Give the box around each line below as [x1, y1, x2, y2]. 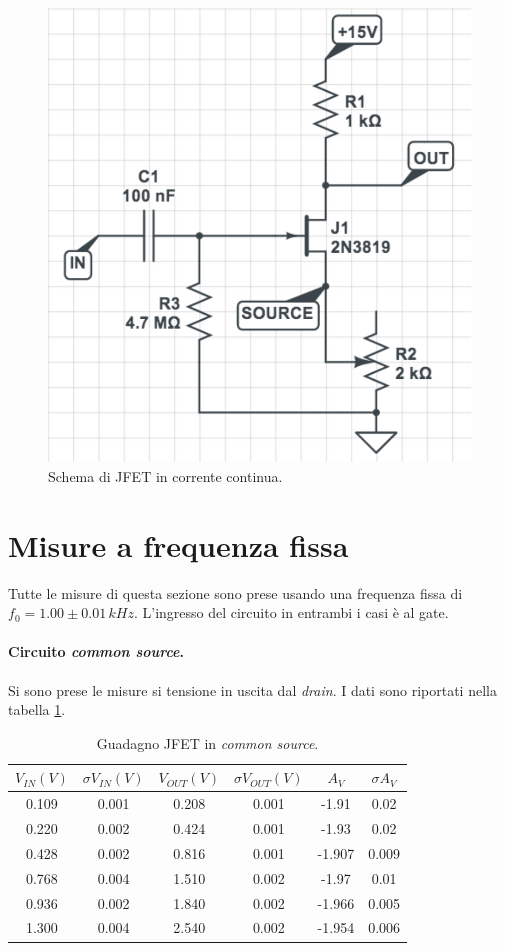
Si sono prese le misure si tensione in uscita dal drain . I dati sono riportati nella [8, 679, 497, 700]
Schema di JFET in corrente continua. [48, 465, 283, 486]
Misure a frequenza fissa [8, 524, 349, 565]
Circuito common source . [8, 641, 185, 662]
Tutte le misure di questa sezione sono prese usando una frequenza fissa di [8, 582, 463, 603]
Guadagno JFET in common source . [96, 732, 319, 753]
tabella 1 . [8, 699, 66, 720]
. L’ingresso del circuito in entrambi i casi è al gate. [133, 602, 449, 623]
